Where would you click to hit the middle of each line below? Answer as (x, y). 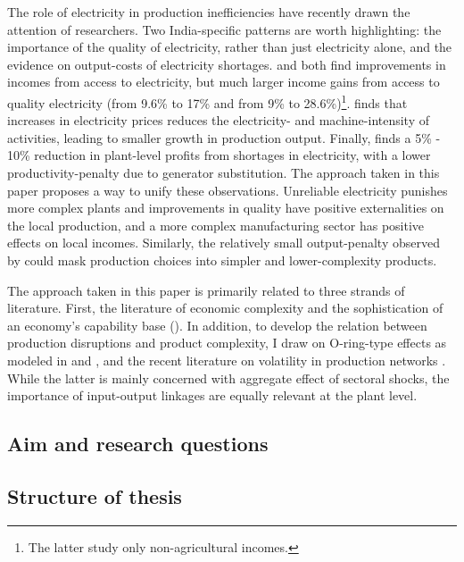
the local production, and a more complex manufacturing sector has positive (216, 225)
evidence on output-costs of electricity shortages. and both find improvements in (227, 64)
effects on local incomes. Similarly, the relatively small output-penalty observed (224, 243)
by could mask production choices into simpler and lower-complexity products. (222, 260)
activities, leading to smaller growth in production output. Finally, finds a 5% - (224, 137)
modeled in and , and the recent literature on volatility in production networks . (227, 360)
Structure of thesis (95, 495)
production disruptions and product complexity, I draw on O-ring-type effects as (227, 343)
